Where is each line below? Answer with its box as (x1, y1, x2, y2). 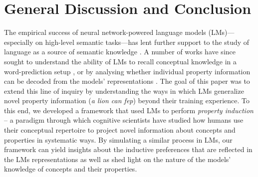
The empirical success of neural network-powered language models (4, 27, 206, 37)
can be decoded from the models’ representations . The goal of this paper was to (4, 76, 250, 86)
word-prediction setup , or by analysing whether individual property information (4, 66, 251, 76)
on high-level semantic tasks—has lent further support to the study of (35, 36, 250, 47)
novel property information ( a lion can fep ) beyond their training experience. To (4, 95, 250, 106)
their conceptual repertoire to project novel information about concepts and (4, 125, 236, 135)
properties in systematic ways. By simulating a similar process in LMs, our (4, 134, 233, 145)
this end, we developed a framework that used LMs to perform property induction (4, 105, 254, 115)
